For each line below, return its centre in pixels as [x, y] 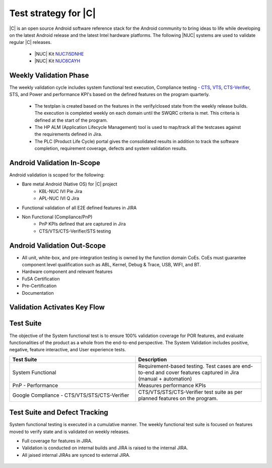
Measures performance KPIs [172, 385]
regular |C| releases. [30, 42]
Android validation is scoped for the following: [57, 175]
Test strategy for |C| [53, 13]
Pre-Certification [39, 286]
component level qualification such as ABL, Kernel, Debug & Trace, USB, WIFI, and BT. [111, 265]
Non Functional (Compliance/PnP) [57, 217]
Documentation [38, 293]
